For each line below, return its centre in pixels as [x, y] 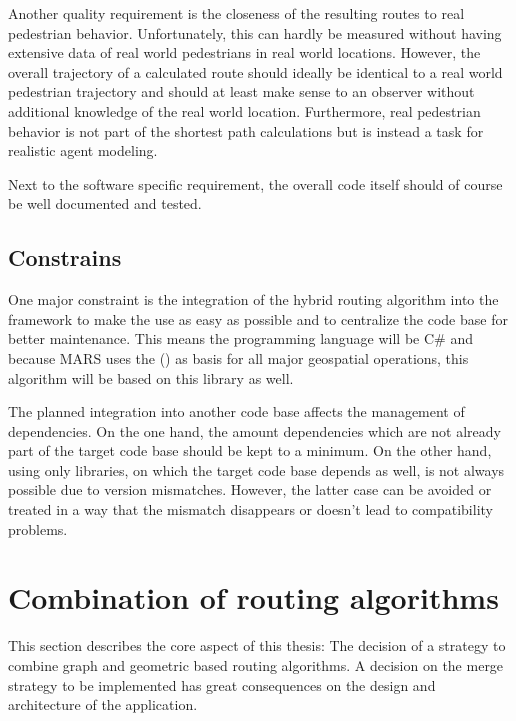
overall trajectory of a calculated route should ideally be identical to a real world [255, 71]
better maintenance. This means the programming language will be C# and [240, 338]
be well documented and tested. [105, 203]
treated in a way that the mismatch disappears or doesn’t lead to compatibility [250, 509]
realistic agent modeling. [83, 150]
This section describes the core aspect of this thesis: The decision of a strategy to [257, 645]
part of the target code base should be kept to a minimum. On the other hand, [250, 450]
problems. [38, 528]
